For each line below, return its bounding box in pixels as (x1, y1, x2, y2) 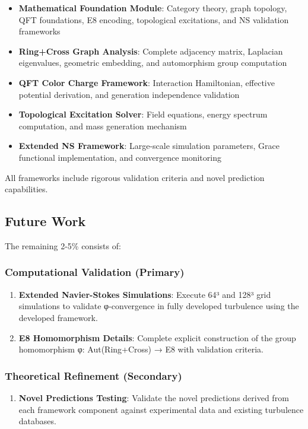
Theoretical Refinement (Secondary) (5, 368, 182, 383)
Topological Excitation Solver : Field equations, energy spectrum (18, 108, 268, 120)
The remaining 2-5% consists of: (5, 239, 121, 252)
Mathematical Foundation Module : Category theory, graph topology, (18, 2, 287, 14)
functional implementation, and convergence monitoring (18, 151, 221, 163)
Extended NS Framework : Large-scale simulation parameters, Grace (18, 139, 280, 152)
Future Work (5, 212, 86, 230)
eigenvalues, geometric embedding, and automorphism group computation (18, 56, 287, 69)
